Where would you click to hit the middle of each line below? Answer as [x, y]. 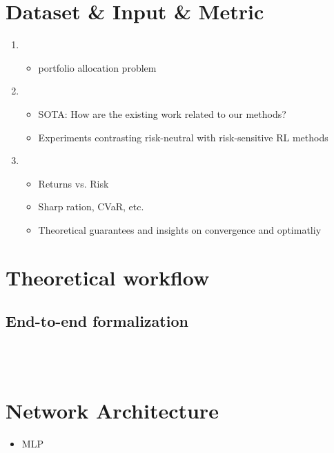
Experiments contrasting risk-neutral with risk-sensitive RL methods [183, 137]
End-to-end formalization [97, 321]
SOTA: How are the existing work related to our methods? [162, 113]
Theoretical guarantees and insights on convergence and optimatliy [180, 229]
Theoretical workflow [108, 277]
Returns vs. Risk [73, 183]
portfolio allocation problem [97, 67]
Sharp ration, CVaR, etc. [91, 207]
